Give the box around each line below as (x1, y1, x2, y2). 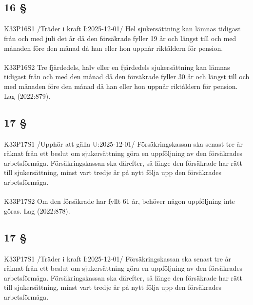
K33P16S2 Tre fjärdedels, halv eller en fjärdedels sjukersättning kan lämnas (4, 62, 230, 72)
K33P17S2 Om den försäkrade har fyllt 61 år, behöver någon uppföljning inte (4, 196, 235, 206)
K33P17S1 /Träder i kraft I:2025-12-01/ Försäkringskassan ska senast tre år (4, 253, 232, 263)
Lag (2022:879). (4, 90, 51, 101)
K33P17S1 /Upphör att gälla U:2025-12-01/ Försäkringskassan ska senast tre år (4, 138, 243, 149)
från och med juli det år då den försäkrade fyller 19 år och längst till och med (4, 33, 236, 43)
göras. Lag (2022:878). (4, 205, 70, 216)
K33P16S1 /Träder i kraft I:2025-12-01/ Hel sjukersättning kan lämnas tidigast (4, 23, 241, 34)
